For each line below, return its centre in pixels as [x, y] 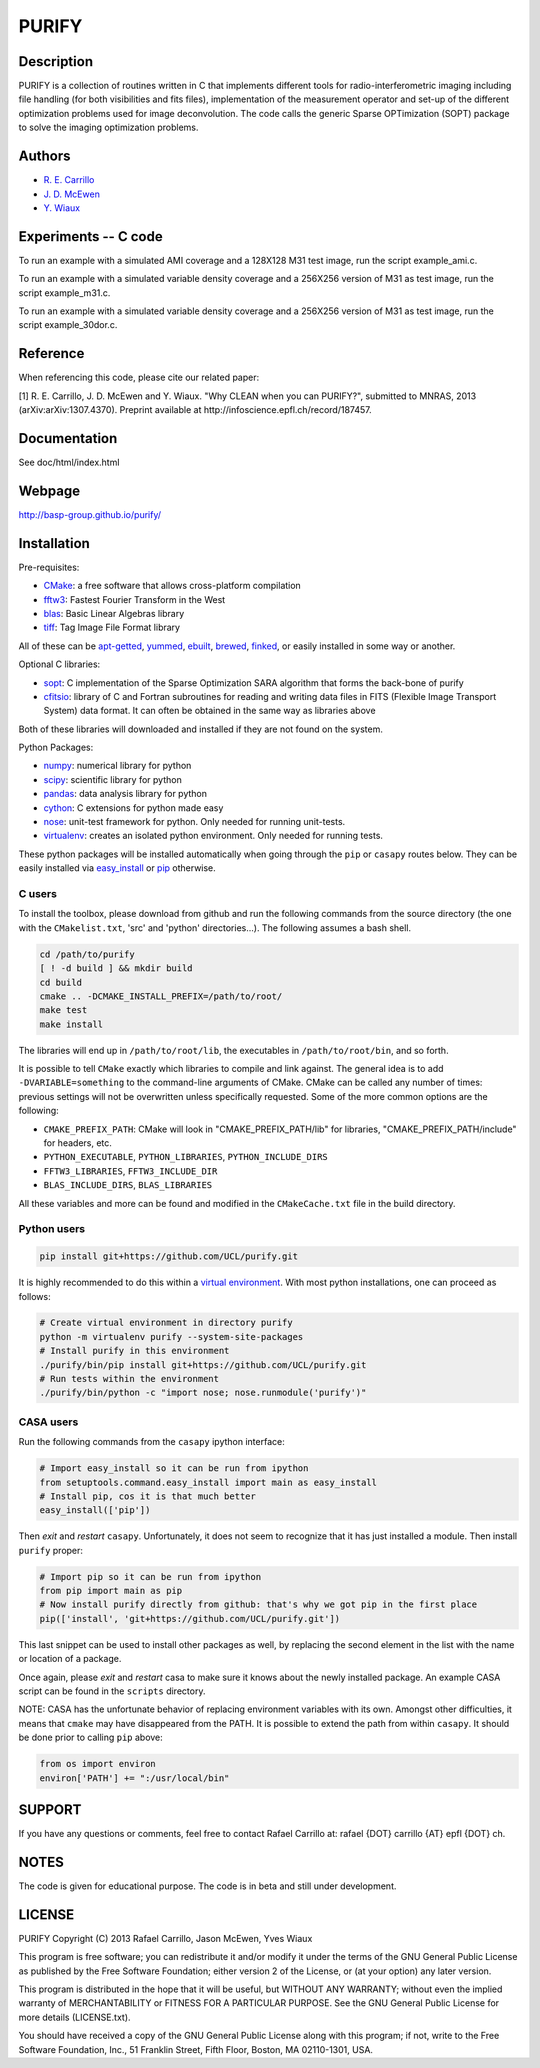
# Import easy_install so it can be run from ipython [174, 1468]
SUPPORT [50, 1809]
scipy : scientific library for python [112, 779]
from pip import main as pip [111, 1591]
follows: [34, 1296]
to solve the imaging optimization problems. [108, 127]
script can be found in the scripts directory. [112, 1691]
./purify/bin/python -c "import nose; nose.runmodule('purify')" [203, 1393]
